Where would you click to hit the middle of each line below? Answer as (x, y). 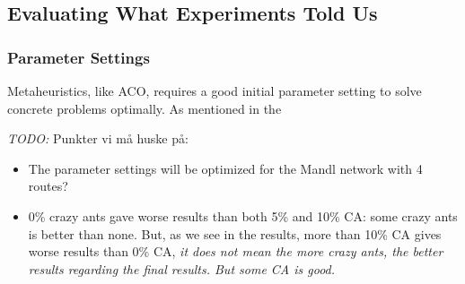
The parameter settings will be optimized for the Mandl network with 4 (225, 168)
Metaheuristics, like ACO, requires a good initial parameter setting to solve (215, 90)
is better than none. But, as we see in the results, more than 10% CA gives (235, 233)
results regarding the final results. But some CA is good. (182, 268)
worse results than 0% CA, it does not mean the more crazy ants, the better (236, 251)
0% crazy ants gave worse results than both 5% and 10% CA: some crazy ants (243, 215)
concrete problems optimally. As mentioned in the (145, 108)
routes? (48, 186)
